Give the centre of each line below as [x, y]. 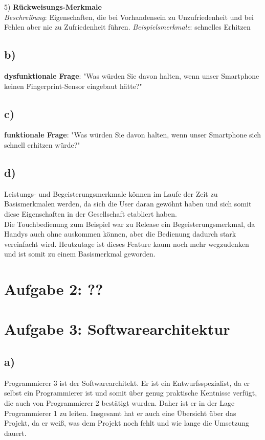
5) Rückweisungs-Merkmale [53, 7]
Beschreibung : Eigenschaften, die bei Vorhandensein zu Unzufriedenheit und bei [129, 17]
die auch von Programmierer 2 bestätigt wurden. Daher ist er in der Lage [119, 403]
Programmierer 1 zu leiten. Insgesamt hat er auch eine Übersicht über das [120, 413]
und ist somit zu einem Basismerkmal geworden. [80, 254]
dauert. [15, 433]
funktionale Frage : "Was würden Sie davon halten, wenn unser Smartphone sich [133, 135]
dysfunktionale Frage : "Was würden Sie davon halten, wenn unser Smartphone [132, 75]
